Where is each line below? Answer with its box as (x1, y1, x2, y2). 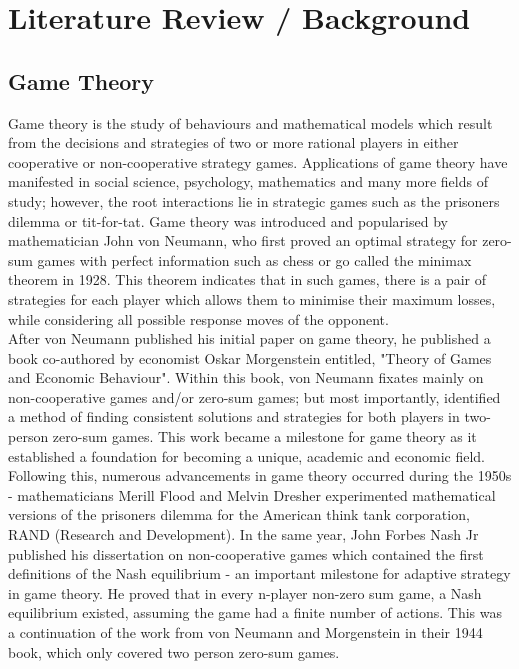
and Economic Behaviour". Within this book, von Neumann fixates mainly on (8, 367, 484, 388)
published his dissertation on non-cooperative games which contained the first (8, 543, 484, 564)
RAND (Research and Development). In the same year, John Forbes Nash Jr (8, 524, 479, 545)
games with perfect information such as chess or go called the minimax (37, 249, 472, 270)
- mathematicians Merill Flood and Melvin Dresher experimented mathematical (8, 484, 496, 505)
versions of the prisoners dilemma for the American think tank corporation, (8, 504, 470, 525)
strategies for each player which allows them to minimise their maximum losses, (8, 288, 496, 309)
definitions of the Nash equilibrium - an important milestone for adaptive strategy (8, 563, 511, 584)
